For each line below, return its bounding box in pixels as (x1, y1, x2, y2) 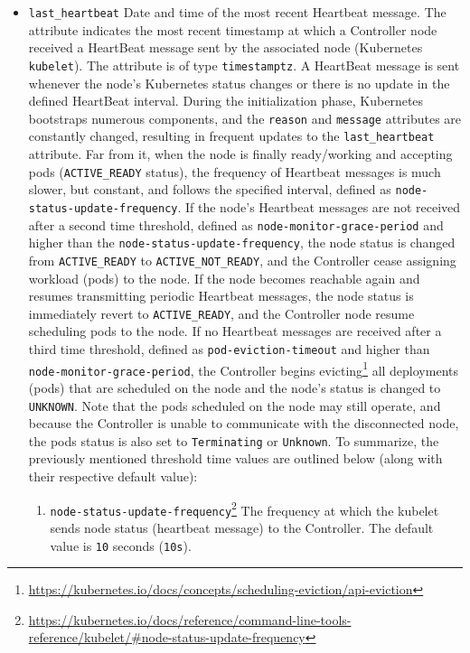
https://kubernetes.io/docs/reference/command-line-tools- (28, 610, 352, 629)
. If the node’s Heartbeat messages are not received (177, 197, 461, 216)
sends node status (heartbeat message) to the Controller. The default (50, 518, 434, 536)
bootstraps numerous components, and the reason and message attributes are (28, 108, 462, 127)
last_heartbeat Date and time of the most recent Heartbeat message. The (28, 3, 446, 21)
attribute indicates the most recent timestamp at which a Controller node (28, 20, 437, 39)
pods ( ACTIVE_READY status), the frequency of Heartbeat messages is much (28, 162, 441, 181)
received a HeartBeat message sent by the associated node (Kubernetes (28, 38, 423, 57)
